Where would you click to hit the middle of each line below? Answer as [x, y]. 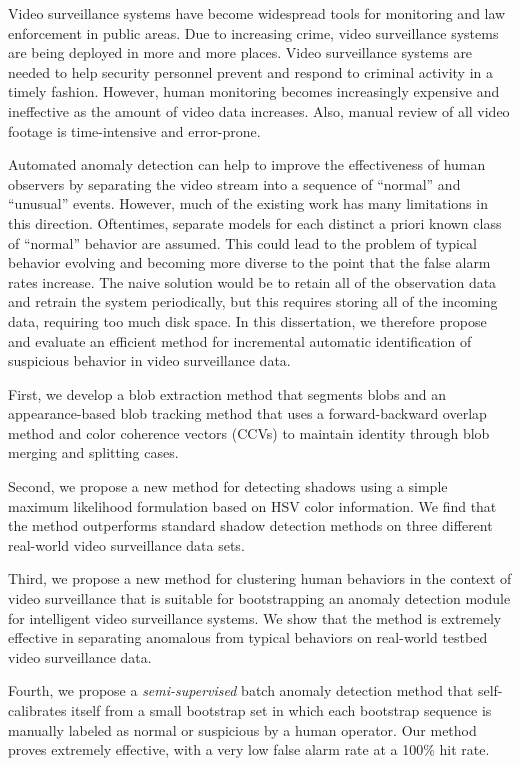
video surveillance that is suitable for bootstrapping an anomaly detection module [259, 598]
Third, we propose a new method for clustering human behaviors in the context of [260, 578]
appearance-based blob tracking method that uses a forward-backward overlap [247, 413]
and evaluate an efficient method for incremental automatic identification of [240, 340]
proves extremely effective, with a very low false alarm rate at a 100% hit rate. [249, 749]
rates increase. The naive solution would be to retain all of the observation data [252, 281]
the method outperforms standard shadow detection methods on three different [250, 525]
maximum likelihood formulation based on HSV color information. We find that [252, 505]
